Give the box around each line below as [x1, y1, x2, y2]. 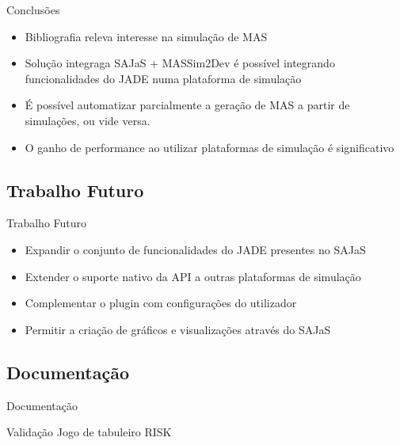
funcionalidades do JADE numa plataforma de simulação [25, 70, 302, 86]
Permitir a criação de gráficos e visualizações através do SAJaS [25, 321, 331, 337]
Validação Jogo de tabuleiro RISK [6, 424, 172, 440]
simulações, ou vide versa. [25, 112, 150, 128]
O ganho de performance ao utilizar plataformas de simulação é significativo [25, 139, 394, 155]
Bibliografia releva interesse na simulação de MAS [25, 28, 268, 44]
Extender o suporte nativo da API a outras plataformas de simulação [25, 268, 361, 284]
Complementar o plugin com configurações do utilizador [25, 295, 297, 311]
